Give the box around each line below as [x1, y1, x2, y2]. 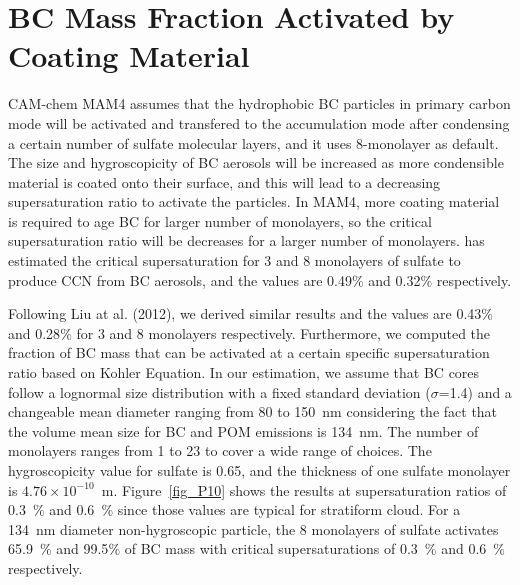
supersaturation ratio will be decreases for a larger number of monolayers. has [8, 230, 485, 251]
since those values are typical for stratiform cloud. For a [117, 499, 461, 520]
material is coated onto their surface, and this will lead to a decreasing [8, 171, 441, 192]
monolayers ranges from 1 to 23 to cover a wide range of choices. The [8, 440, 432, 461]
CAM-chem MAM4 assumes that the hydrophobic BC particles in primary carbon [8, 93, 511, 114]
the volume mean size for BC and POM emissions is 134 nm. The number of [8, 420, 479, 441]
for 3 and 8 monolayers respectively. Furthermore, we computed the [76, 322, 491, 343]
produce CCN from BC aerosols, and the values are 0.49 [8, 269, 352, 290]
